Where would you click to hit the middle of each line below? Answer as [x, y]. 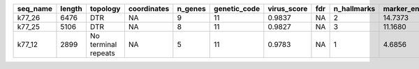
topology [105, 9]
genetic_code [237, 9]
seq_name [35, 9]
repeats [102, 53]
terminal [103, 45]
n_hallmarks [354, 9]
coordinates [149, 9]
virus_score [288, 9]
